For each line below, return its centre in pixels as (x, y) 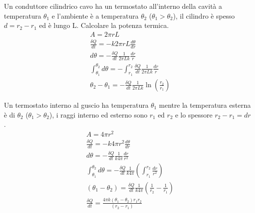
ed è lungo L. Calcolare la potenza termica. (104, 25)
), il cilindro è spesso (204, 15)
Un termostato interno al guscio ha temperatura (76, 105)
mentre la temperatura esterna (205, 105)
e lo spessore (194, 114)
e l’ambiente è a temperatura (95, 15)
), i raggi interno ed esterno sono (98, 114)
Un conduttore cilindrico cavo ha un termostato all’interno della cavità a (113, 6)
